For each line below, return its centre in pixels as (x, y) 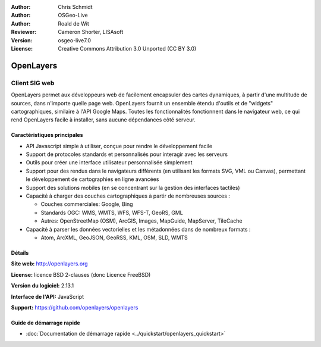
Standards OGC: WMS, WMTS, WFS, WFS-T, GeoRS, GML (112, 212)
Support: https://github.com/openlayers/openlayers (75, 307)
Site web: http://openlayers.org (50, 264)
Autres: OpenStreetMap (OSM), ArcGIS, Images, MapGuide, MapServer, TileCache (141, 221)
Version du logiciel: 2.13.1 (43, 286)
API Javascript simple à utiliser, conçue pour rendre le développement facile (119, 146)
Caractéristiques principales (47, 135)
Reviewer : (24, 32)
